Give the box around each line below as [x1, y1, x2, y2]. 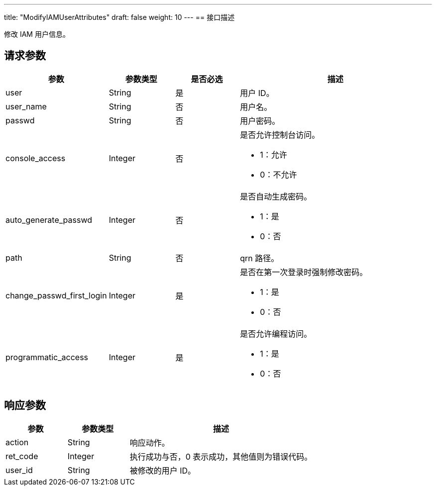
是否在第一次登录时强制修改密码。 [240, 267, 368, 277]
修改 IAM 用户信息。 [4, 30, 70, 38]
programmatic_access [5, 352, 89, 362]
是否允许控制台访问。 [240, 129, 320, 140]
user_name [5, 101, 47, 111]
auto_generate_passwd [5, 214, 93, 225]
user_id [5, 465, 33, 475]
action [5, 437, 29, 447]
